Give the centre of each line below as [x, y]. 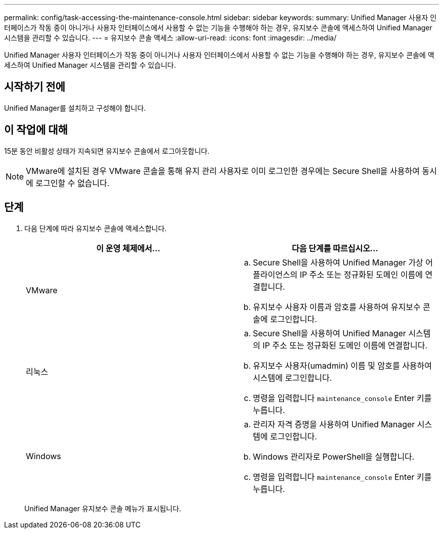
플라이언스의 [275, 274]
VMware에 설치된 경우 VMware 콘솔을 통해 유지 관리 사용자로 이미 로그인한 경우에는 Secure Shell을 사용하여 [223, 171]
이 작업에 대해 [36, 130]
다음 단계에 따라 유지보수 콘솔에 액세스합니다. [96, 228]
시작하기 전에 [35, 87]
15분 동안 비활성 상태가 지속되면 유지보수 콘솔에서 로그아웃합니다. [107, 151]
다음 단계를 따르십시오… [335, 248]
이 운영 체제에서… [128, 248]
